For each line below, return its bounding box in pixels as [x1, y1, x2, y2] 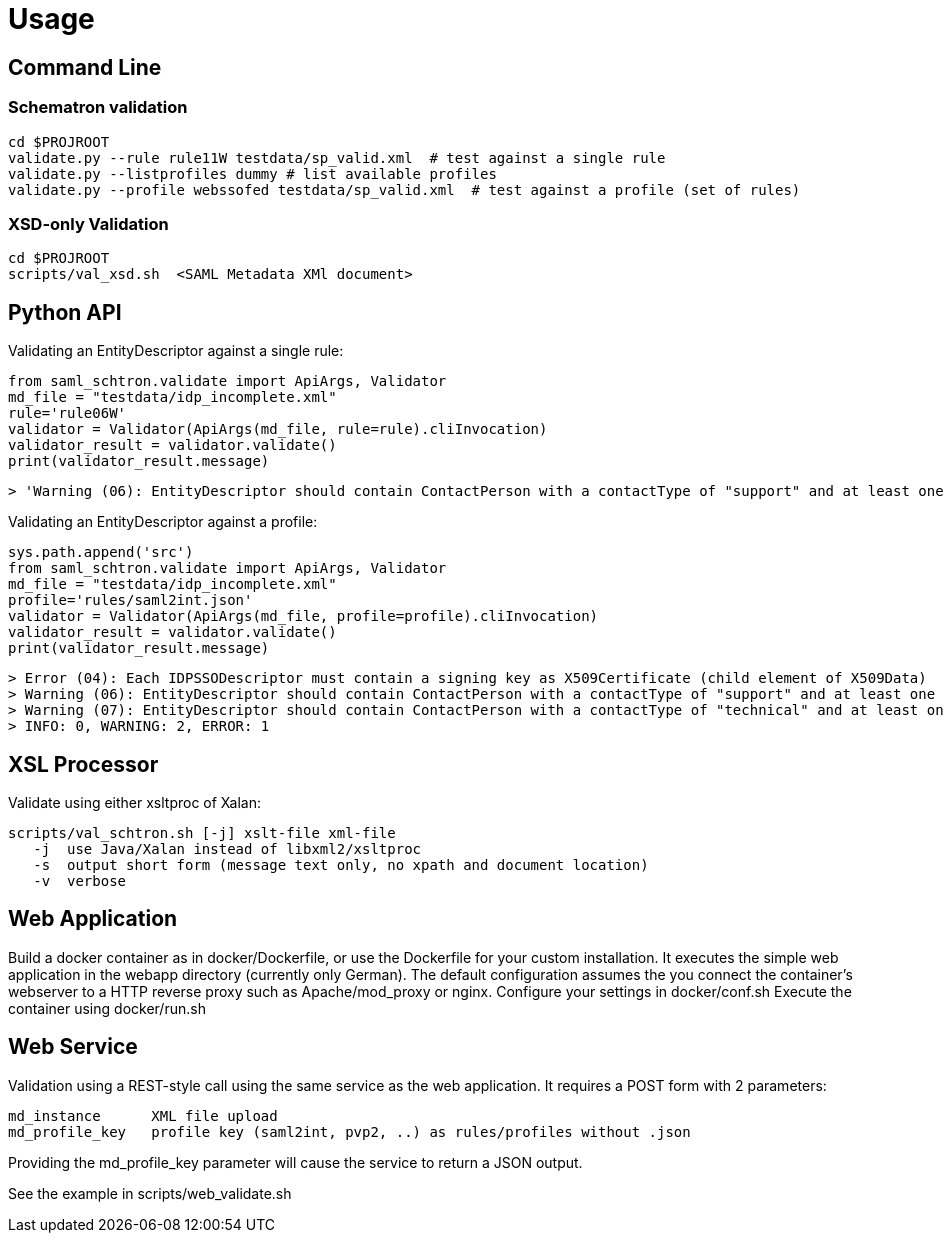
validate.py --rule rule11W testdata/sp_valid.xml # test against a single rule [8, 149, 666, 166]
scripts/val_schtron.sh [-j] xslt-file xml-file [8, 824, 396, 841]
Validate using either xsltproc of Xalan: [8, 793, 262, 811]
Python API [8, 299, 122, 325]
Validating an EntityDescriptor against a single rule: [8, 342, 344, 360]
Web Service [8, 1034, 138, 1060]
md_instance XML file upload [8, 1107, 278, 1124]
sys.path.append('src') [8, 544, 194, 561]
